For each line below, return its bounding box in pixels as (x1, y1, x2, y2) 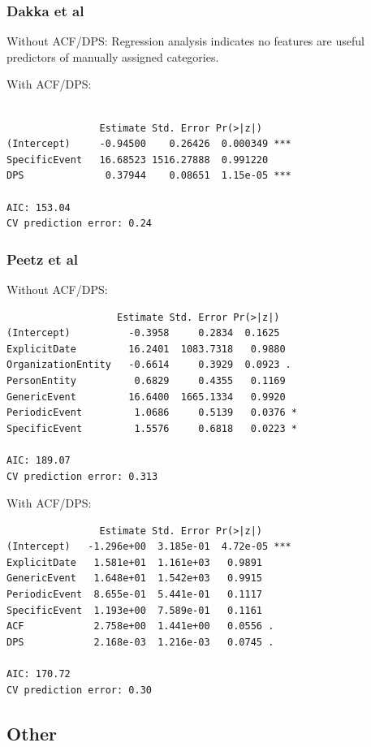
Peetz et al (6, 248, 79, 269)
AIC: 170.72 (6, 668, 71, 680)
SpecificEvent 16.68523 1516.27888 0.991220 (6, 153, 269, 166)
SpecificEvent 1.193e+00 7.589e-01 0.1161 (6, 604, 262, 616)
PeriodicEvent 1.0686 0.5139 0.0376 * (6, 407, 297, 419)
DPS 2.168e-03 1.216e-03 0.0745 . (6, 636, 274, 648)
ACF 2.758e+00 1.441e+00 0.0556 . (6, 620, 274, 633)
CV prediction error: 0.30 (6, 684, 152, 696)
